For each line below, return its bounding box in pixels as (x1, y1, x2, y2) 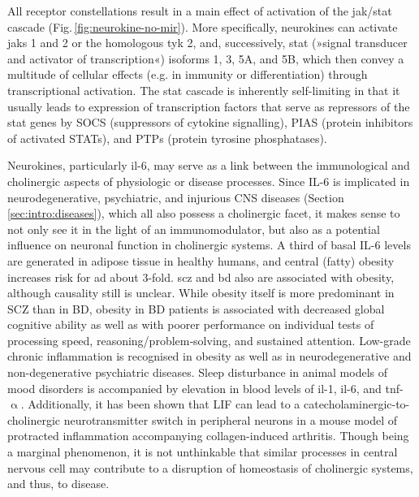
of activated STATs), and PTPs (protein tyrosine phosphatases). (7, 129, 327, 146)
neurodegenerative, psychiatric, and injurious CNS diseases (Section (7, 188, 344, 205)
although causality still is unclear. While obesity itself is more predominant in (7, 284, 395, 301)
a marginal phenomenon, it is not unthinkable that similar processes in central (7, 443, 398, 460)
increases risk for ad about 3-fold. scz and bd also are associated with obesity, (7, 268, 395, 285)
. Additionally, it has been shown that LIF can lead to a (20, 395, 300, 413)
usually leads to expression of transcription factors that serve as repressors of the (7, 97, 410, 115)
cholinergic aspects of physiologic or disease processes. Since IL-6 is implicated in (7, 172, 410, 189)
